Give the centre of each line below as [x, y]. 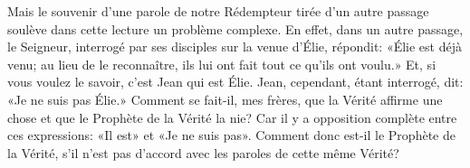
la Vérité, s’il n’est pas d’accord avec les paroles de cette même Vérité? [203, 152]
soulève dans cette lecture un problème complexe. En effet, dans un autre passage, [235, 28]
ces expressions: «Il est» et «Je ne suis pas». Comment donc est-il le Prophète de [231, 135]
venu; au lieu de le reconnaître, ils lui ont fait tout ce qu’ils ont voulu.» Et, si [222, 64]
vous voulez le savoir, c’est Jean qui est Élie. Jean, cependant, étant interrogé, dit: [235, 82]
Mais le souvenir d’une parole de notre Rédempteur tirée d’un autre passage [218, 11]
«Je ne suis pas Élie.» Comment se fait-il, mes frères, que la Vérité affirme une [225, 99]
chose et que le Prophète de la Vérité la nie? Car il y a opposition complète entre [232, 117]
